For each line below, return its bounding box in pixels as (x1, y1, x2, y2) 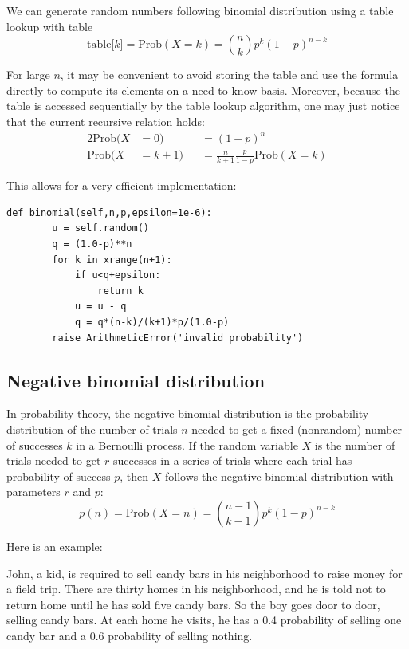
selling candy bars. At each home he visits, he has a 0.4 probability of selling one (6, 612, 402, 628)
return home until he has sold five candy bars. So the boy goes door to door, (6, 596, 380, 612)
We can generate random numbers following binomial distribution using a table (6, 2, 394, 18)
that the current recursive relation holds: (6, 112, 205, 129)
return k (97, 285, 144, 297)
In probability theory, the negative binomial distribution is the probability (6, 405, 369, 422)
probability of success (6, 467, 111, 484)
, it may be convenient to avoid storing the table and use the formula (60, 66, 399, 83)
